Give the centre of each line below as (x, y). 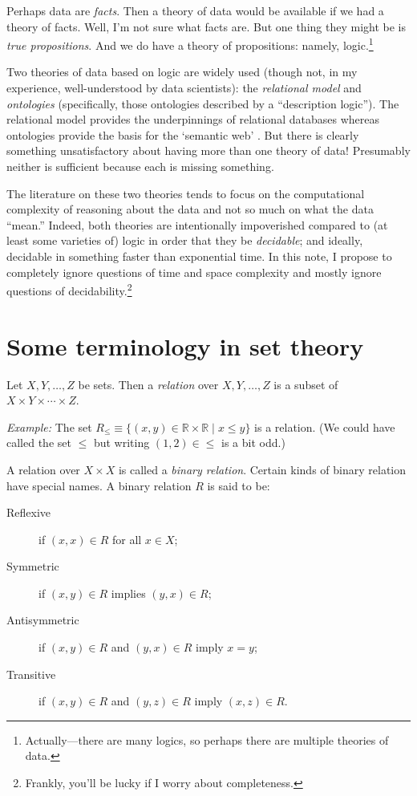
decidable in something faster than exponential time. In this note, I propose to (199, 256)
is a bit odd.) (253, 443)
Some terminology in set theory (185, 345)
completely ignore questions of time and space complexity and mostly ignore (194, 272)
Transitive (31, 674)
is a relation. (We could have (325, 426)
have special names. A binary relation (99, 485)
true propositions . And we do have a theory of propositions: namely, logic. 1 (190, 44)
